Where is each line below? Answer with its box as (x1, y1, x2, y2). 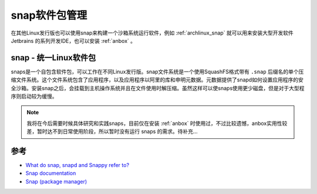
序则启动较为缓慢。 (11, 93, 58, 100)
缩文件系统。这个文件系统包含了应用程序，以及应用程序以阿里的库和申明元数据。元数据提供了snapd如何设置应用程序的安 (11, 76, 303, 83)
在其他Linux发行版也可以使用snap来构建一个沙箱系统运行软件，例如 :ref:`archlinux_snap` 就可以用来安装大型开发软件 (11, 29, 294, 36)
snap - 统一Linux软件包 (11, 53, 96, 63)
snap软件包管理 (11, 9, 87, 22)
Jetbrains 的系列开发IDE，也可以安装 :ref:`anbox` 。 (11, 37, 136, 44)
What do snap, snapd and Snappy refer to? (25, 162, 129, 169)
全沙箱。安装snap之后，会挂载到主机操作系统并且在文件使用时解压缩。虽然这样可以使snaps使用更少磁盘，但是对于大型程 (11, 84, 305, 91)
